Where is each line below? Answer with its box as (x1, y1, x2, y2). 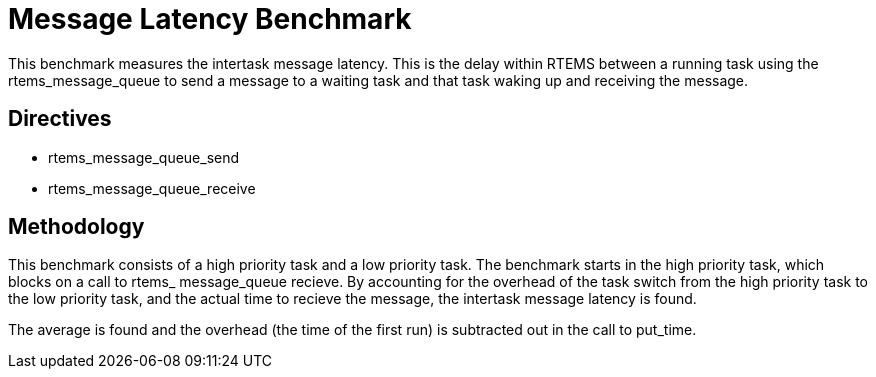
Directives (8, 106, 112, 132)
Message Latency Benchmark (8, 2, 412, 36)
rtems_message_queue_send (48, 148, 240, 166)
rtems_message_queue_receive (48, 179, 256, 197)
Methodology (8, 214, 145, 240)
